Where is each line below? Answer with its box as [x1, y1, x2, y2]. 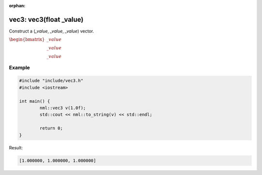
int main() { [19, 98, 50, 104]
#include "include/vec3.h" [19, 78, 83, 83]
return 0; [39, 126, 63, 131]
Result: [9, 144, 23, 150]
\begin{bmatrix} [9, 37, 45, 42]
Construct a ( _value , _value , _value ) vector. [9, 28, 94, 34]
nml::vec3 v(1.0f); [39, 105, 86, 111]
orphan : [9, 3, 26, 8]
